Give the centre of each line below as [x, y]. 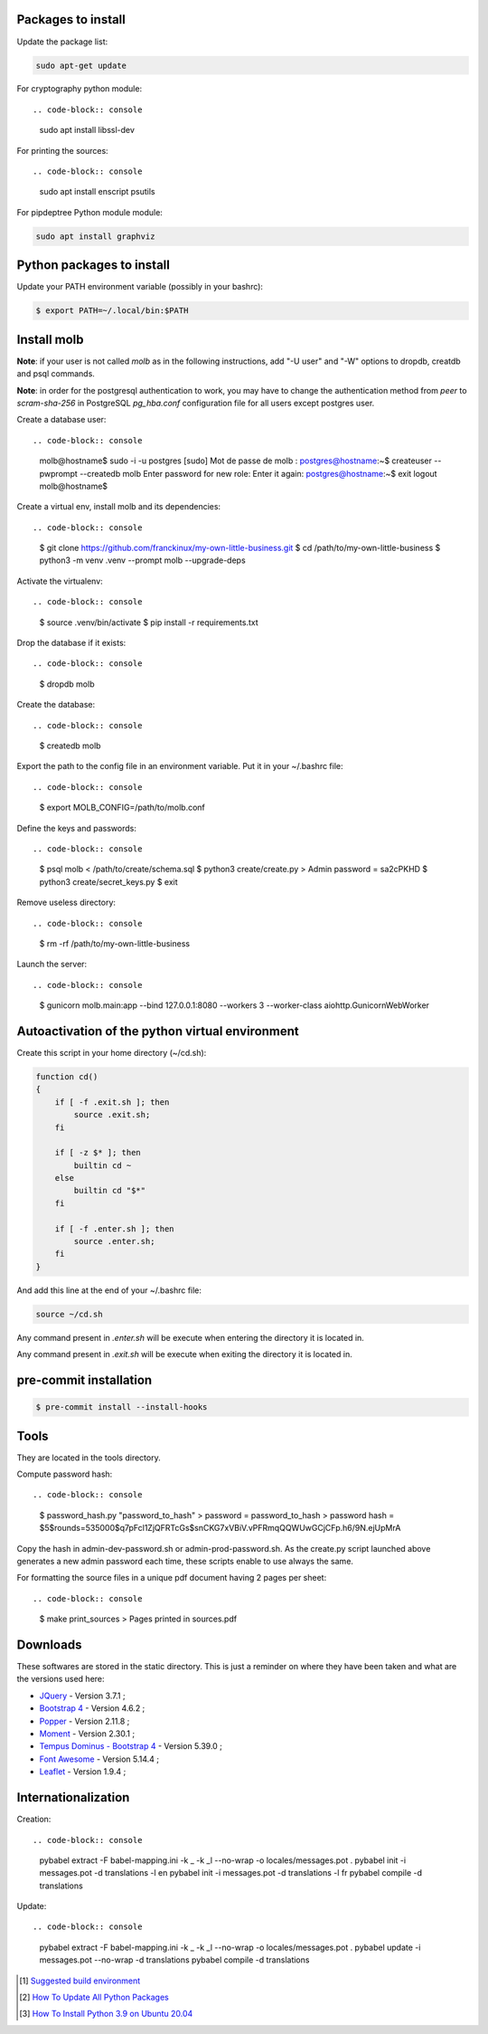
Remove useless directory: [66, 903]
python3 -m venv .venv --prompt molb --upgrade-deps [142, 560]
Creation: [34, 1820]
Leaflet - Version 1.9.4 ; [83, 1772]
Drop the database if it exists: [71, 643]
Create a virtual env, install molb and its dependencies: [119, 507]
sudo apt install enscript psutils [97, 192]
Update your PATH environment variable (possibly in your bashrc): [140, 287]
